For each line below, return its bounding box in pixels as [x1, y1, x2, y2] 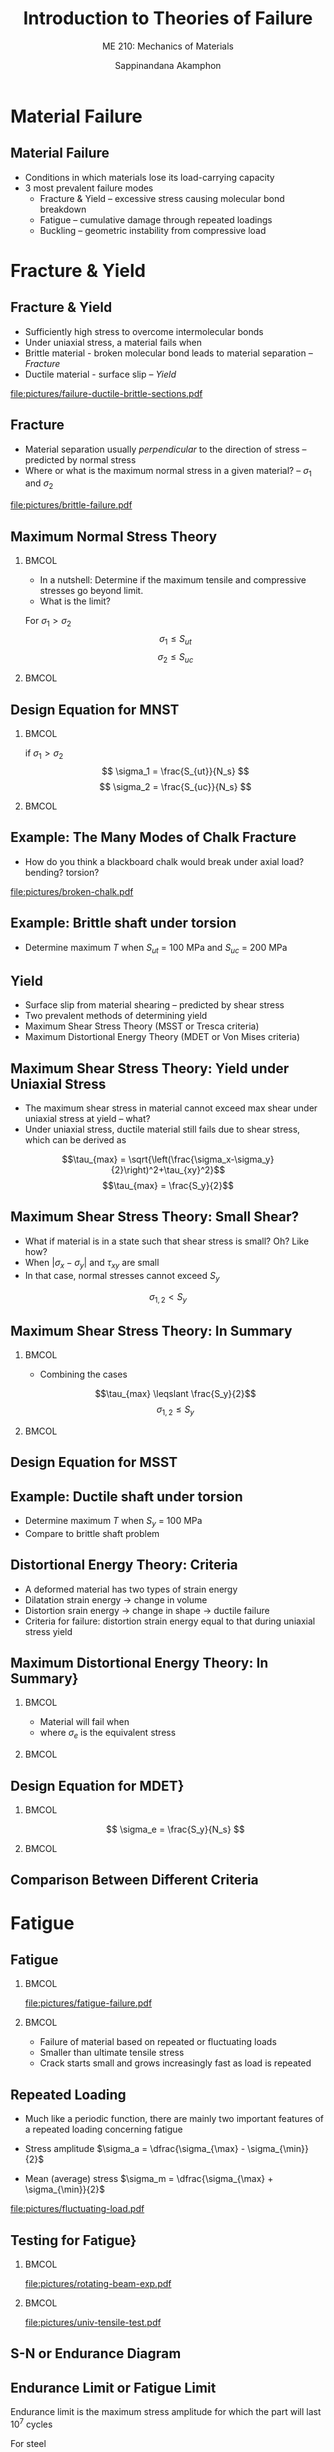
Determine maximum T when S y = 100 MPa [24, 1515, 203, 1529]
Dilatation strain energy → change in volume [24, 1593, 208, 1606]
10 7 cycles [10, 2417, 53, 2430]
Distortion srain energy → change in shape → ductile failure [24, 1604, 270, 1616]
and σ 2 [24, 477, 54, 492]
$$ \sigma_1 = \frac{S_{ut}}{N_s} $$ [101, 765, 250, 777]
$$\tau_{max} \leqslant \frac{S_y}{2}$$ [94, 1388, 257, 1400]
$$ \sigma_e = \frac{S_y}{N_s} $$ [106, 1823, 245, 1836]
